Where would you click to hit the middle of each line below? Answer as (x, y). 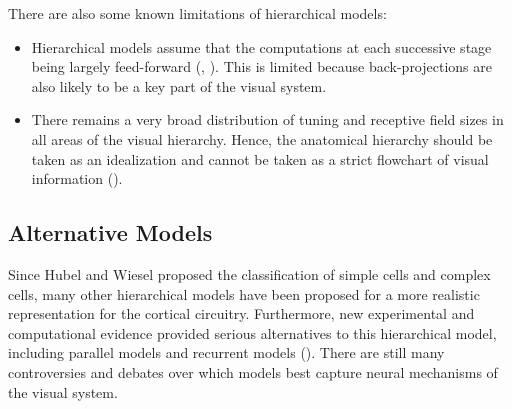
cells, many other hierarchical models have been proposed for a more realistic (244, 293)
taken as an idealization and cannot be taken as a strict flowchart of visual (260, 158)
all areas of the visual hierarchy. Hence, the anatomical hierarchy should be (262, 138)
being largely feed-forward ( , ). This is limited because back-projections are (261, 66)
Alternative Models (110, 232)
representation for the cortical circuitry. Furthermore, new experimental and (241, 313)
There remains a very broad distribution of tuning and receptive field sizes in (267, 119)
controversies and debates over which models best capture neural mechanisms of (253, 371)
